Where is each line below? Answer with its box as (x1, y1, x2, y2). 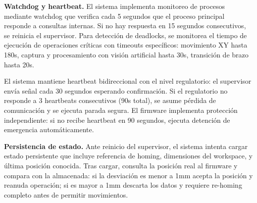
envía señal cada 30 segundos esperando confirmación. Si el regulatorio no (4, 85, 228, 96)
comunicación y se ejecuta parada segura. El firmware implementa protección (4, 104, 238, 115)
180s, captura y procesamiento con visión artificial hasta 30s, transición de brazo (4, 49, 249, 59)
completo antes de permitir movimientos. (4, 189, 128, 200)
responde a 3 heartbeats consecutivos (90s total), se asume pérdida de (4, 95, 216, 105)
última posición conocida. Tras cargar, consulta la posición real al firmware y (4, 160, 238, 170)
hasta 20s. (4, 59, 34, 69)
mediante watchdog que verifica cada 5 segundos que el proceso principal (4, 10, 225, 21)
